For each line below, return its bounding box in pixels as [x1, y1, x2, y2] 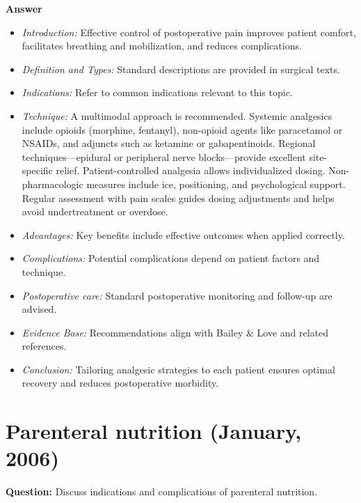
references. [22, 339, 67, 353]
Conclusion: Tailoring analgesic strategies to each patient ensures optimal [22, 362, 335, 376]
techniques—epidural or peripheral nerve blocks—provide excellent [22, 149, 306, 164]
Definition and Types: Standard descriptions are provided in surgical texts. [22, 61, 340, 76]
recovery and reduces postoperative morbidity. [22, 376, 219, 390]
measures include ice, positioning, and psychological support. [86, 176, 346, 191]
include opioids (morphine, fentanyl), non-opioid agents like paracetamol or [22, 122, 343, 137]
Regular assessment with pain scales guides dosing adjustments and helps [22, 190, 335, 205]
